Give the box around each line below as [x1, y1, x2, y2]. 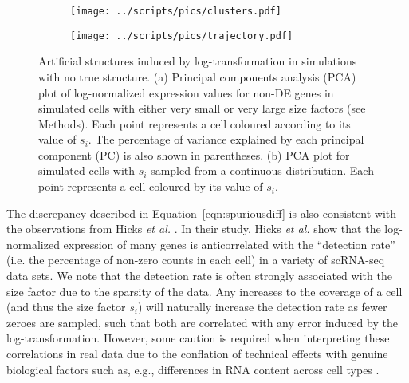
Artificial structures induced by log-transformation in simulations [38, 53, 357, 69]
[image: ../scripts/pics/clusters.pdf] [70, 6, 281, 17]
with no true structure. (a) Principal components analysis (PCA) [38, 68, 356, 85]
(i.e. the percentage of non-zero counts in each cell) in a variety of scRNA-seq [6, 251, 385, 268]
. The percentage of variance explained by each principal [88, 131, 364, 148]
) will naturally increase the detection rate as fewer [137, 298, 387, 315]
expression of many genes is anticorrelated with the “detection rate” [63, 235, 395, 252]
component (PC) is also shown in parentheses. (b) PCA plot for [38, 146, 350, 163]
